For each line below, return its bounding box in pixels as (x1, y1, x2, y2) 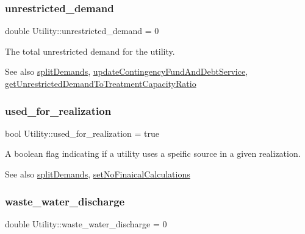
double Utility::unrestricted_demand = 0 (5, 24, 159, 37)
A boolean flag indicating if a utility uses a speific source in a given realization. (5, 147, 301, 160)
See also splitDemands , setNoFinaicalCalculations (5, 168, 190, 180)
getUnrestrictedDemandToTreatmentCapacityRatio (5, 77, 196, 89)
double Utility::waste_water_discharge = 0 (5, 217, 167, 230)
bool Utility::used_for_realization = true (5, 126, 160, 139)
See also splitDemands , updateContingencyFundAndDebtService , (5, 65, 248, 78)
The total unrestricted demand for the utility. (5, 44, 175, 57)
